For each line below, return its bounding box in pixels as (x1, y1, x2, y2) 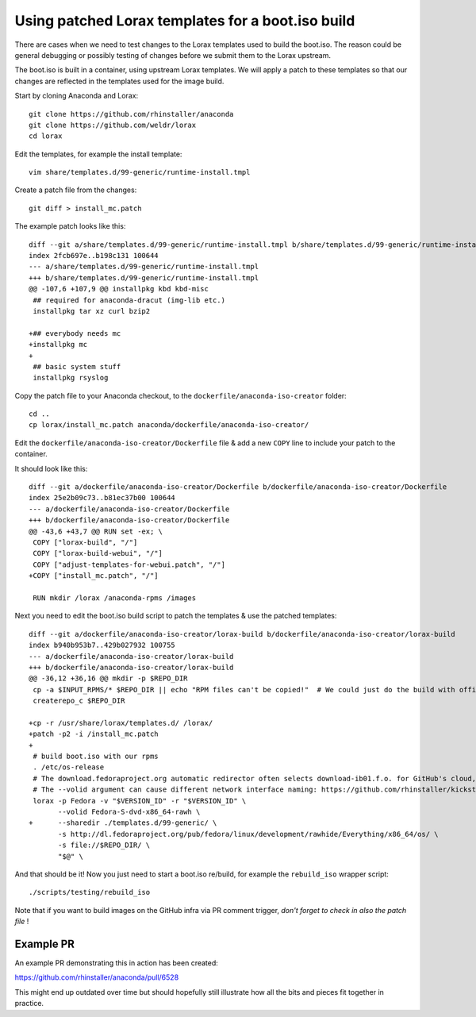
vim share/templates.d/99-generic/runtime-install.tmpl (29, 168, 251, 177)
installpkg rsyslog (33, 373, 109, 383)
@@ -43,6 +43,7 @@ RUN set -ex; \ (29, 526, 163, 536)
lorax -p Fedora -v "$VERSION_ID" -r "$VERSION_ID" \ (33, 796, 247, 805)
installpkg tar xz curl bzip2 (33, 306, 151, 315)
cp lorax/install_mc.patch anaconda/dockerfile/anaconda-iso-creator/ (29, 421, 309, 430)
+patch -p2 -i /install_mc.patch (29, 730, 159, 738)
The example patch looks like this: (14, 222, 126, 231)
